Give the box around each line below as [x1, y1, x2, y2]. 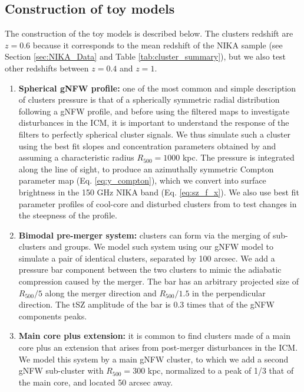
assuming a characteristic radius [18, 151, 134, 164]
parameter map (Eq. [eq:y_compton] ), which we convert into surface [18, 174, 266, 187]
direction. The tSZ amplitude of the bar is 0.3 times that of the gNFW [18, 298, 275, 311]
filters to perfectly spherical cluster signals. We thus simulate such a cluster [18, 128, 291, 140]
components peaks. [18, 309, 87, 322]
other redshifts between [5, 61, 89, 74]
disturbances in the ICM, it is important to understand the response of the [18, 116, 289, 129]
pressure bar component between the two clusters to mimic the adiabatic [18, 263, 282, 276]
